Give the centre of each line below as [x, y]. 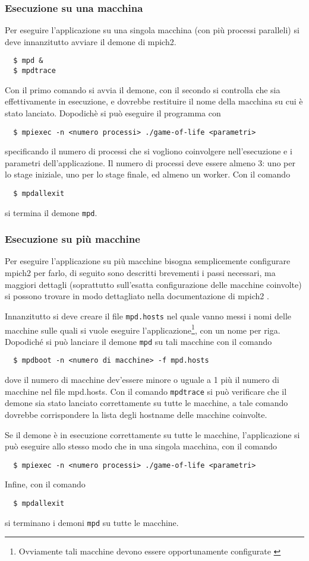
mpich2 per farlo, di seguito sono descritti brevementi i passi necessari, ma [140, 273]
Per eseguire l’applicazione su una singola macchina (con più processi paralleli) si [152, 30]
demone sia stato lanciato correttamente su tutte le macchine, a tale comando [146, 403]
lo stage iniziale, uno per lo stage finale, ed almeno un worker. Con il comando [148, 174]
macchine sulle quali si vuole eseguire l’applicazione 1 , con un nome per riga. [143, 329]
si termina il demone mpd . [51, 212]
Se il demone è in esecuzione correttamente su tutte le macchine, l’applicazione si [152, 434]
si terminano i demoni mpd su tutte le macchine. [92, 522]
